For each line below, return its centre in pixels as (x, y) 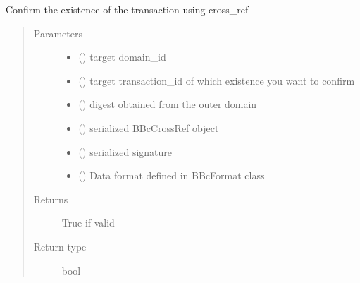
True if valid (88, 223)
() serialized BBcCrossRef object (149, 127)
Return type (60, 246)
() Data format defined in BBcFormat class (172, 175)
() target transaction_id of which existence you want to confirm (217, 80)
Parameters (58, 33)
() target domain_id (122, 57)
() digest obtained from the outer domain (168, 104)
